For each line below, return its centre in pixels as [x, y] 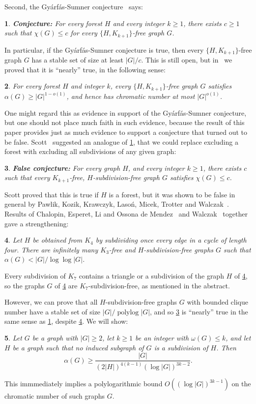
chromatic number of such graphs [55, 396]
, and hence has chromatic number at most [131, 96]
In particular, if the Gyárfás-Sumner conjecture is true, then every [104, 49]
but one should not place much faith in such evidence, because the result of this [125, 122]
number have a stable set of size [53, 311]
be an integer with [162, 337]
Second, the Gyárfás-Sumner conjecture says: [74, 6]
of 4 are [66, 285]
